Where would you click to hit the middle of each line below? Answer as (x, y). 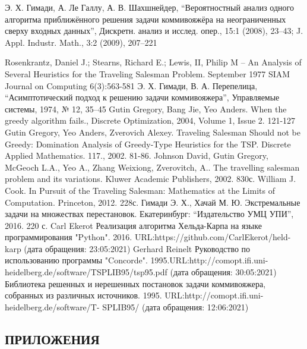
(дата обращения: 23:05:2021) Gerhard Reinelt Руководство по (137, 248)
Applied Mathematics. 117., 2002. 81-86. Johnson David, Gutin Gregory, (137, 155)
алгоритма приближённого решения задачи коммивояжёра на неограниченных (145, 19)
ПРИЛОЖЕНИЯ (52, 339)
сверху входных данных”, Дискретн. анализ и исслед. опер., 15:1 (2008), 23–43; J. (154, 31)
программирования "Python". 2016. (69, 237)
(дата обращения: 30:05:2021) (223, 272)
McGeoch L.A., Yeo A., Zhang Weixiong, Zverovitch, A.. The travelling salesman (152, 167)
